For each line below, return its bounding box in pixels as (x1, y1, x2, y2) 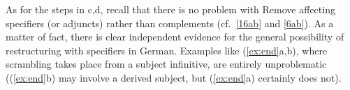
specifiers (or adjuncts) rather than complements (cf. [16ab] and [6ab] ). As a (6, 15, 334, 30)
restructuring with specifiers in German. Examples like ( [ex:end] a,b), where (6, 43, 328, 57)
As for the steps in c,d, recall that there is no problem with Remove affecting (6, 2, 335, 16)
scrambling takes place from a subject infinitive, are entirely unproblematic (6, 57, 327, 71)
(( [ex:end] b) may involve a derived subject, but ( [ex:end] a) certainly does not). (6, 70, 342, 84)
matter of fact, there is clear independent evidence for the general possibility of (6, 29, 344, 44)
